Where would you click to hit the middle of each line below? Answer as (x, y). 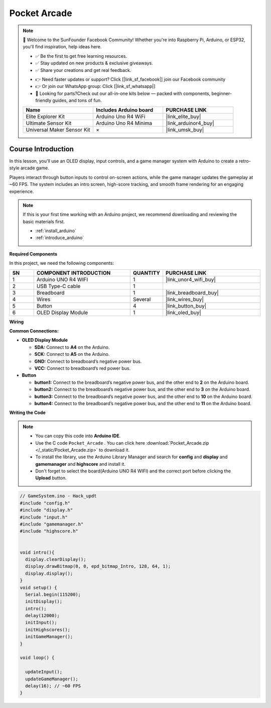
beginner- (222, 93)
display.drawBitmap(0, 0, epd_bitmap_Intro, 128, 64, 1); (98, 566)
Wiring (17, 322)
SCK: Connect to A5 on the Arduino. (72, 354)
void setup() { (38, 587)
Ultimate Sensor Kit (49, 123)
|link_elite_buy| (183, 117)
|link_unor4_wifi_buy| (191, 279)
